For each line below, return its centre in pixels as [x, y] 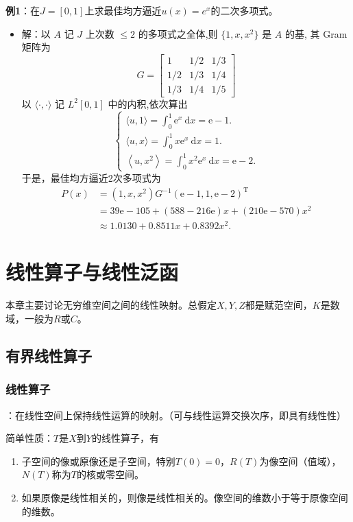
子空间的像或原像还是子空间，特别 [98, 461]
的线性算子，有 [125, 438]
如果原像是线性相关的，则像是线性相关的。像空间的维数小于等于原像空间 [185, 497]
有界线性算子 [49, 355]
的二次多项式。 [244, 10]
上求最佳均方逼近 [123, 10]
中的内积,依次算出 [148, 103]
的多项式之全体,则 [178, 33]
